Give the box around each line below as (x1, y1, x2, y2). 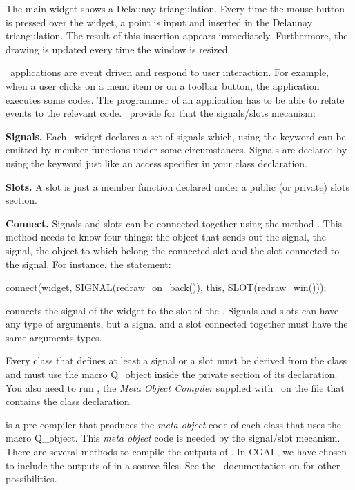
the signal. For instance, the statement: (6, 256, 171, 271)
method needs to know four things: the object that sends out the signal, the (6, 229, 326, 244)
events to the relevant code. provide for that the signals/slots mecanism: (6, 106, 316, 120)
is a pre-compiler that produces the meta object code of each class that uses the (6, 417, 342, 431)
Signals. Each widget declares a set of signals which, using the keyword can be (6, 129, 346, 143)
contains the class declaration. (6, 394, 133, 408)
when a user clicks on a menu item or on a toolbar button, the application (6, 78, 320, 93)
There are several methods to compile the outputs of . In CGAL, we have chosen (6, 444, 347, 459)
